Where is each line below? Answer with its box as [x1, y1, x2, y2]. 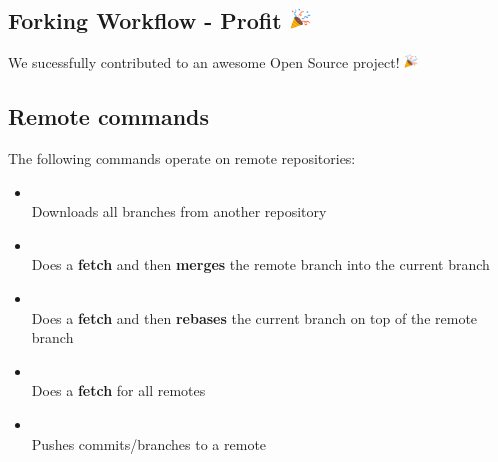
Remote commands [8, 101, 210, 132]
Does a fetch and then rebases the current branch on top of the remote [31, 307, 478, 328]
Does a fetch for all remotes [31, 380, 206, 401]
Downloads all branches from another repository [31, 201, 327, 222]
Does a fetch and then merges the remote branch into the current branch [31, 254, 490, 275]
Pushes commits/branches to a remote [31, 433, 267, 454]
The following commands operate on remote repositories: [8, 148, 356, 168]
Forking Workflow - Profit [8, 5, 282, 36]
